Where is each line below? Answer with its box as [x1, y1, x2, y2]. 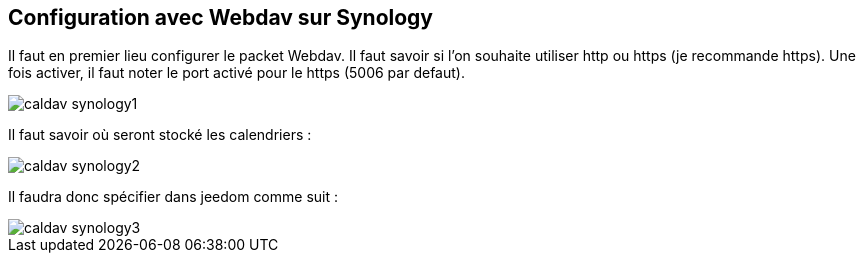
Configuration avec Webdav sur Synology [8, 5, 434, 30]
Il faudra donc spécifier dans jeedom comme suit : [8, 188, 339, 206]
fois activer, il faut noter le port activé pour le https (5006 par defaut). [8, 64, 465, 82]
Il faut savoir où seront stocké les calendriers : [8, 126, 312, 144]
